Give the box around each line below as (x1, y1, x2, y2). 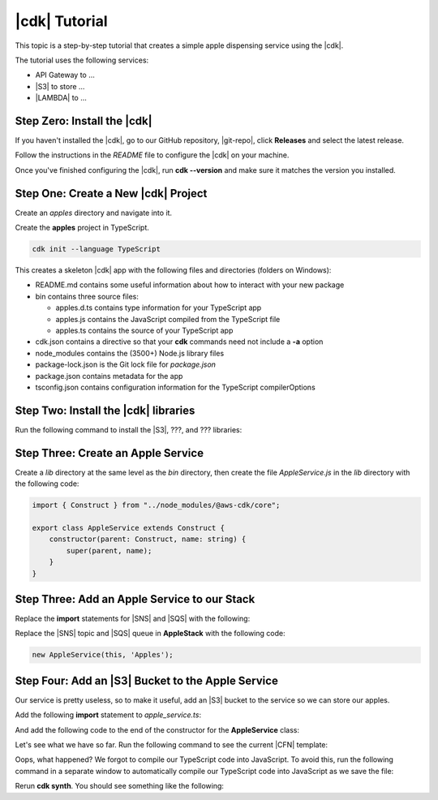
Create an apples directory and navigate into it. (15, 208, 173, 217)
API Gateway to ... (35, 70, 95, 80)
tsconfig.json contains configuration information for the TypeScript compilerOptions (35, 382, 316, 392)
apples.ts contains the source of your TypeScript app (55, 325, 234, 336)
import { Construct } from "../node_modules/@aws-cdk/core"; (32, 501, 281, 510)
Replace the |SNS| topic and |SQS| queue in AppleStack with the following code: (15, 629, 286, 639)
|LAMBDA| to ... (35, 93, 87, 103)
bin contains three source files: (35, 291, 140, 301)
